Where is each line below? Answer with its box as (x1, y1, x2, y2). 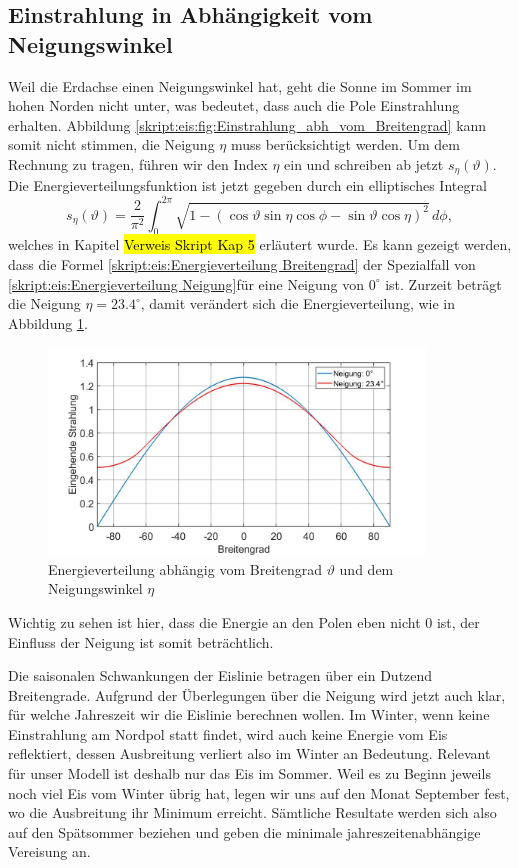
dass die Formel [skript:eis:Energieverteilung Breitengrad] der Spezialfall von (8, 253, 476, 274)
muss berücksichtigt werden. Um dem (230, 134, 460, 155)
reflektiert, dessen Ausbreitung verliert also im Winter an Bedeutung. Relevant (8, 743, 491, 764)
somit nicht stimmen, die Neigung (8, 134, 215, 155)
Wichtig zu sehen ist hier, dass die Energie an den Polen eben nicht (8, 611, 421, 632)
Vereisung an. (8, 841, 91, 862)
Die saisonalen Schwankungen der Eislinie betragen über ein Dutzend (8, 665, 433, 686)
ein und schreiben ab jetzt (284, 153, 444, 174)
